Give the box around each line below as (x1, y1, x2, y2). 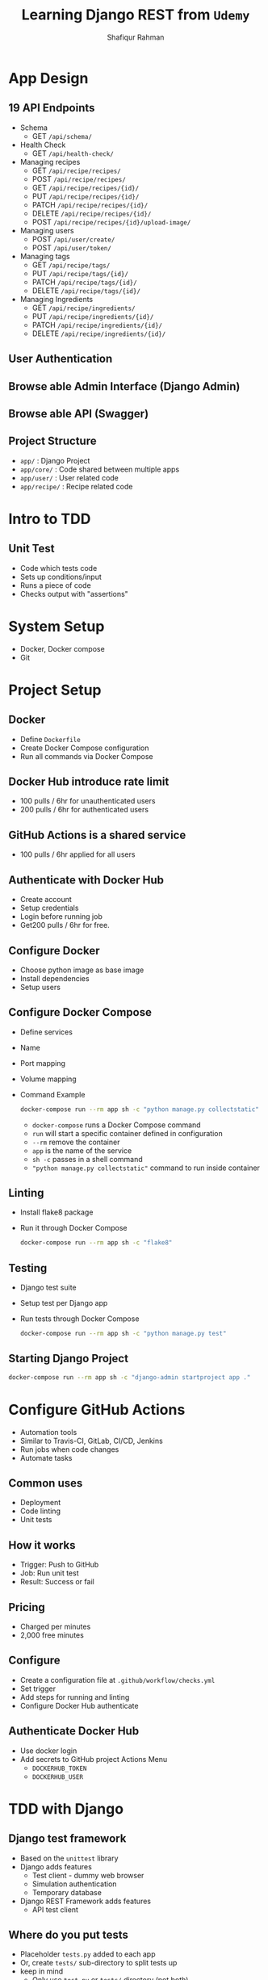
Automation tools (19, 1427, 77, 1437)
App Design (8, 69, 89, 87)
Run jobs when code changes (19, 1444, 119, 1454)
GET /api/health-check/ (31, 148, 115, 158)
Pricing (8, 1600, 46, 1614)
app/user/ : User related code (19, 472, 119, 482)
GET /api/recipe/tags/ (31, 260, 111, 270)
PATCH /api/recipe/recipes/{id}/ (31, 199, 149, 209)
